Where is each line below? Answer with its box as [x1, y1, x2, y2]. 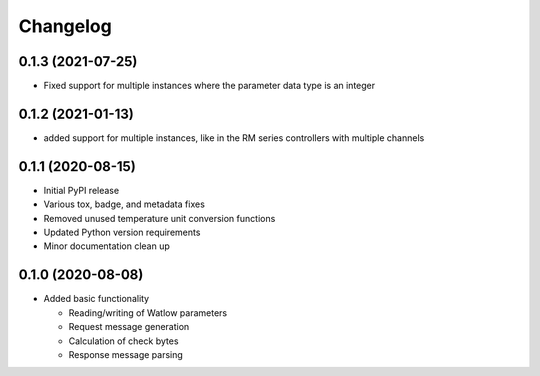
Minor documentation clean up [43, 240, 170, 252]
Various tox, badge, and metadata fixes [43, 198, 205, 210]
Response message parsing [68, 348, 184, 360]
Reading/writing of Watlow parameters [68, 306, 228, 319]
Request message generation [68, 321, 190, 333]
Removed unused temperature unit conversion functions [43, 212, 276, 224]
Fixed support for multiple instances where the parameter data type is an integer [43, 80, 376, 92]
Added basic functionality [43, 293, 150, 305]
